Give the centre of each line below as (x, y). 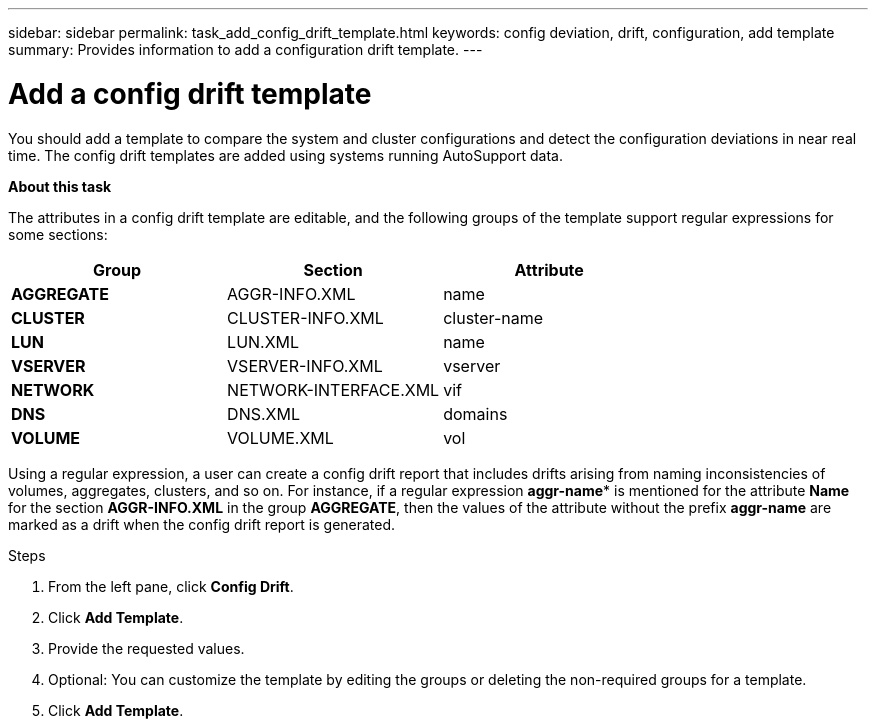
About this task (60, 186)
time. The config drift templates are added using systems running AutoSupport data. (285, 155)
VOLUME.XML (280, 437)
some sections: (58, 234)
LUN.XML (263, 341)
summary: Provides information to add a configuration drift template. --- (245, 49)
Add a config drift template (190, 93)
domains (475, 413)
